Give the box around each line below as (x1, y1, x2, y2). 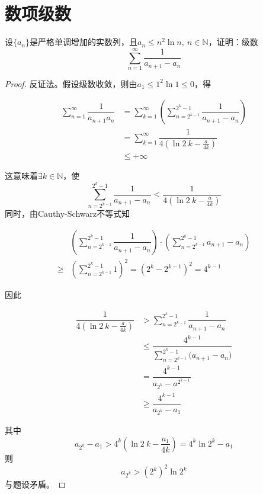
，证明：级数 (208, 36, 258, 48)
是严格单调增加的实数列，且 (30, 36, 138, 48)
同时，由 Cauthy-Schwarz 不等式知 (5, 207, 130, 220)
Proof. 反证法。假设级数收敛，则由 (5, 77, 137, 89)
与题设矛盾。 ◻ (5, 478, 66, 490)
